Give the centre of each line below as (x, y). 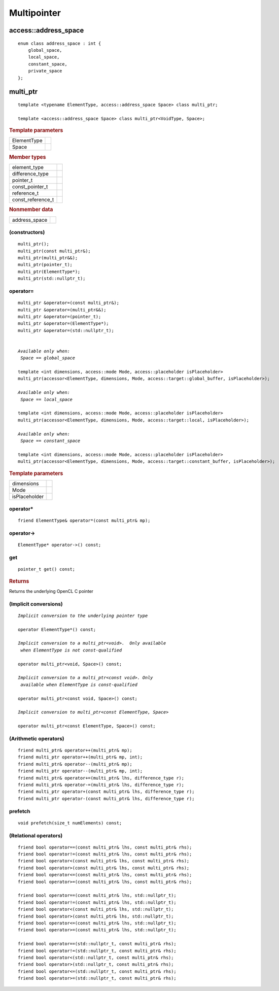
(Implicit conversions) (36, 604)
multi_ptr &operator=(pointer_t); (59, 316)
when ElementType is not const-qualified (71, 650)
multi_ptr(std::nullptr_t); (52, 279)
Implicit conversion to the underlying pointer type (83, 615)
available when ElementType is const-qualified (79, 684)
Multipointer (35, 13)
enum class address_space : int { (59, 43)
